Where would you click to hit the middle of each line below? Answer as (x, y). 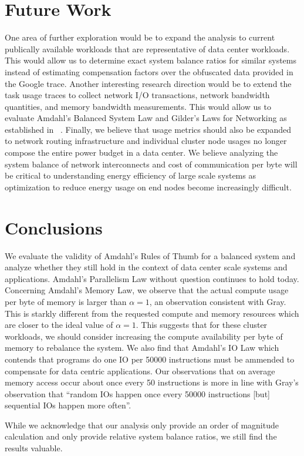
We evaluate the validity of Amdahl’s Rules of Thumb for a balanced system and (150, 255)
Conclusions (54, 227)
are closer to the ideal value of (59, 325)
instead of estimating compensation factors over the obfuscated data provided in (149, 71)
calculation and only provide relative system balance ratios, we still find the (141, 436)
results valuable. (34, 448)
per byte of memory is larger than (66, 301)
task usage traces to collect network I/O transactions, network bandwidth (137, 95)
